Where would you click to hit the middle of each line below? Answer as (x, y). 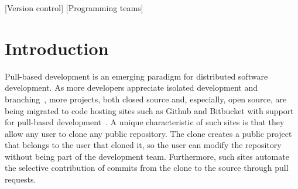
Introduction (57, 48)
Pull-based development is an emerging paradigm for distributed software (136, 76)
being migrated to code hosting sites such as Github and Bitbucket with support (149, 110)
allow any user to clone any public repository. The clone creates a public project (148, 133)
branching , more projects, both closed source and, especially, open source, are (146, 99)
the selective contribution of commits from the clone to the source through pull (147, 168)
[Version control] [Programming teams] (74, 8)
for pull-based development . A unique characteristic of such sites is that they (145, 122)
